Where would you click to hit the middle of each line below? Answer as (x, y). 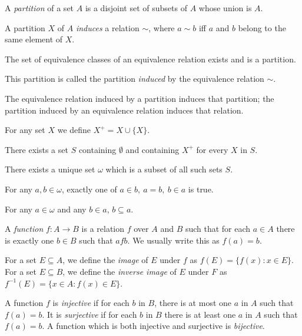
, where (162, 27)
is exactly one (29, 240)
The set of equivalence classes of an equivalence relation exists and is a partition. (150, 59)
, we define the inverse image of (120, 271)
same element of (34, 39)
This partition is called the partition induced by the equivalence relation (135, 79)
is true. (201, 189)
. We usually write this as (173, 240)
